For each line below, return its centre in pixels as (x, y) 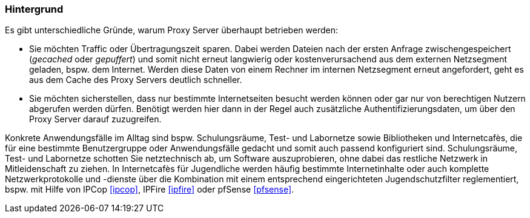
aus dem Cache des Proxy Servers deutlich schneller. (136, 80)
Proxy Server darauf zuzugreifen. (95, 119)
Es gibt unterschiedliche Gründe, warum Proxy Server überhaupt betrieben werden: (171, 30)
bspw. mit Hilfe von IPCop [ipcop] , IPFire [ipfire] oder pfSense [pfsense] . (150, 190)
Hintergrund (34, 9)
